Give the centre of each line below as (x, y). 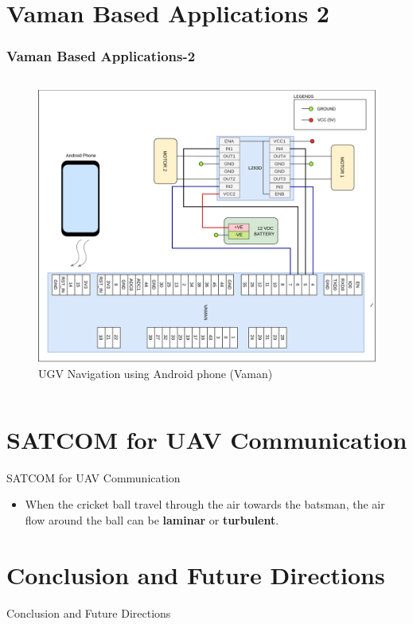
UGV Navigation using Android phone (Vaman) (156, 374)
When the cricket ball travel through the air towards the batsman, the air (205, 504)
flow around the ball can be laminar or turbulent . (152, 519)
